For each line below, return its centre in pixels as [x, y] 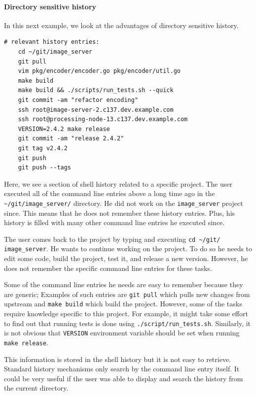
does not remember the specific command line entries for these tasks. [108, 268]
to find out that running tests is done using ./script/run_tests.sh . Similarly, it [128, 323]
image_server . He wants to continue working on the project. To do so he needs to [128, 248]
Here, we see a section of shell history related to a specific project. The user [118, 183]
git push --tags [45, 168]
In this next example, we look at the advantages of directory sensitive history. [121, 25]
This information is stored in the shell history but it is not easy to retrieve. [118, 359]
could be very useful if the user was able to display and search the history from [124, 378]
